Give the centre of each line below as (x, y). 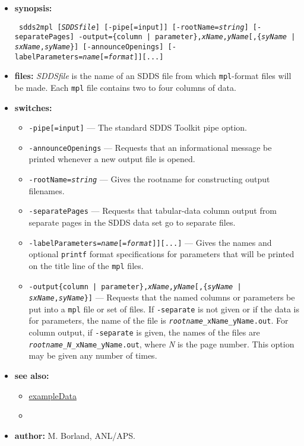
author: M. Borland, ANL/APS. (75, 435)
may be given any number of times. (93, 355)
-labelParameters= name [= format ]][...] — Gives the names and (150, 242)
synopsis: (33, 8)
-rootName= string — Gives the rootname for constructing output (149, 179)
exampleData (53, 395)
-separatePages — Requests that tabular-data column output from (153, 211)
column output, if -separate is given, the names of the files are (144, 332)
